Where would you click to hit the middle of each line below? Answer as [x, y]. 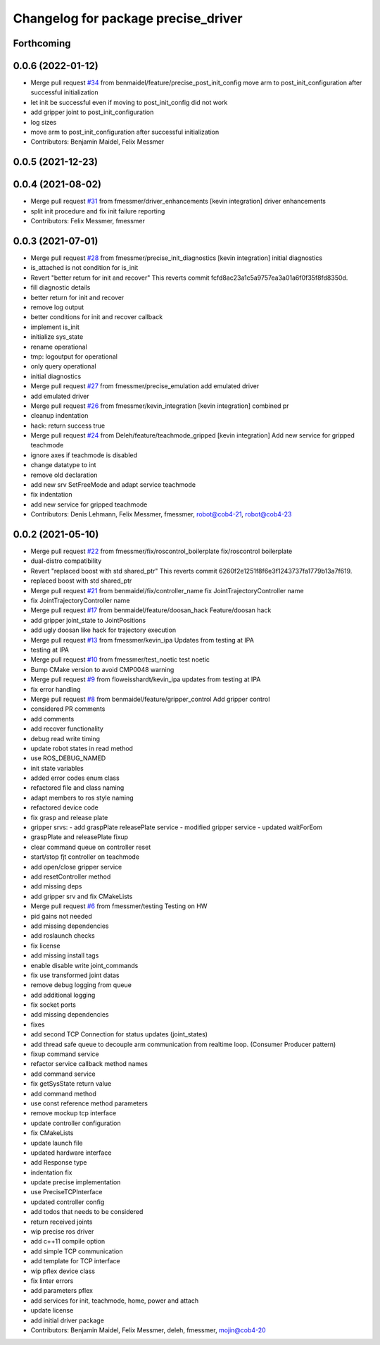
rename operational [59, 347]
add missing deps [56, 886]
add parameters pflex [62, 1291]
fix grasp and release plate [69, 817]
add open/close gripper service [76, 867]
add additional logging [63, 995]
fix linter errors [52, 1281]
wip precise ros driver [62, 1232]
